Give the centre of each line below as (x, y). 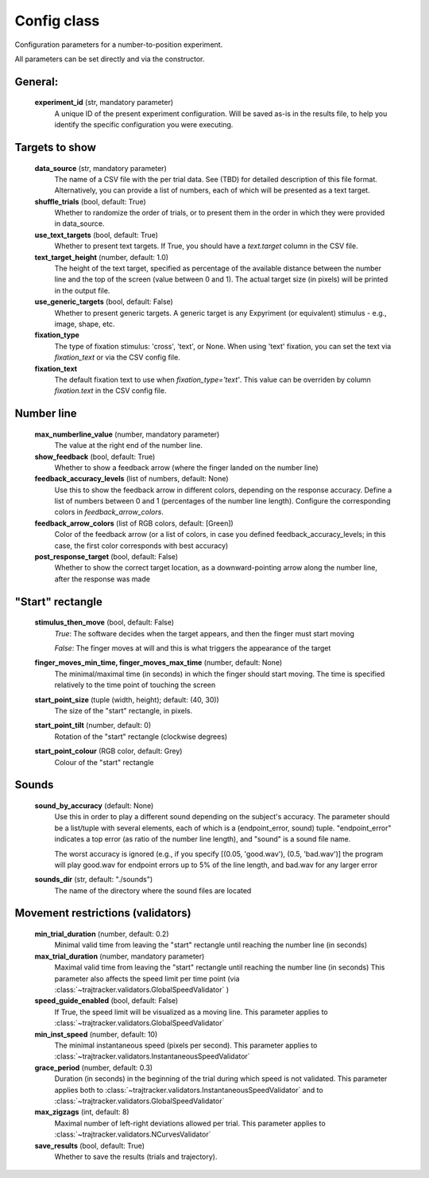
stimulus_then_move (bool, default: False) (104, 622)
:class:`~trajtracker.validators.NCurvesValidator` (133, 1134)
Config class (57, 21)
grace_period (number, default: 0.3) (94, 1067)
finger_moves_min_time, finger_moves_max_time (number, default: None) (158, 663)
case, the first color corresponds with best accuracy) (141, 546)
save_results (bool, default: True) (90, 1145)
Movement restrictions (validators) (103, 914)
